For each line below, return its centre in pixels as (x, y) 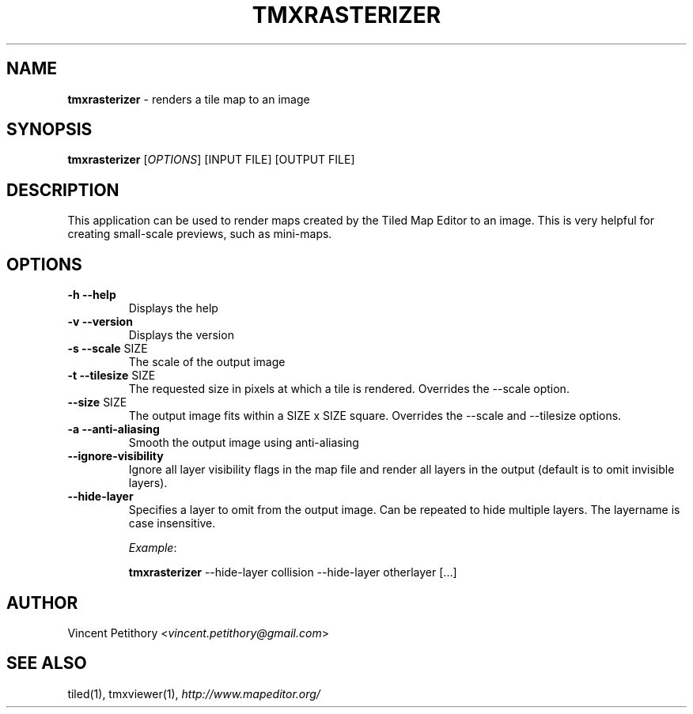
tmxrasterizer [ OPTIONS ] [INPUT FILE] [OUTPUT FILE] (211, 160)
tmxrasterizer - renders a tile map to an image (189, 99)
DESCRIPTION (63, 190)
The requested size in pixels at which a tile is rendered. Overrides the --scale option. (349, 389)
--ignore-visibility (116, 456)
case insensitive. (172, 523)
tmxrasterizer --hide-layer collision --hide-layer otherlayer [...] (293, 572)
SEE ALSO (47, 663)
